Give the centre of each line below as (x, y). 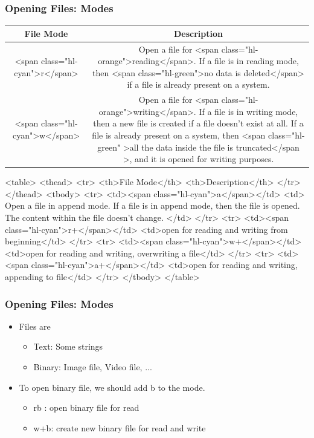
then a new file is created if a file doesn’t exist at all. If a (198, 123)
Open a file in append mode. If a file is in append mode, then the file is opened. (152, 205)
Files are (35, 326)
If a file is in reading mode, (249, 61)
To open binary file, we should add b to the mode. (112, 387)
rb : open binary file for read (86, 407)
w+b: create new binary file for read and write (120, 427)
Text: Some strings (68, 346)
